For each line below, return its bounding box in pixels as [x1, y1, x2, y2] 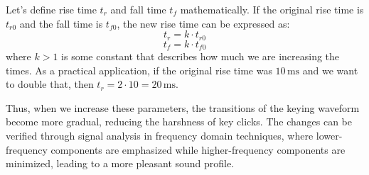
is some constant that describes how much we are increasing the [61, 49, 340, 64]
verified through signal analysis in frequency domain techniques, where [6, 128, 314, 143]
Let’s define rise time [6, 2, 97, 16]
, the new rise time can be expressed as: [117, 16, 290, 30]
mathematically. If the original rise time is [180, 2, 364, 16]
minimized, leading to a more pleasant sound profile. [6, 156, 235, 171]
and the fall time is [19, 16, 103, 30]
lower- [316, 128, 343, 143]
